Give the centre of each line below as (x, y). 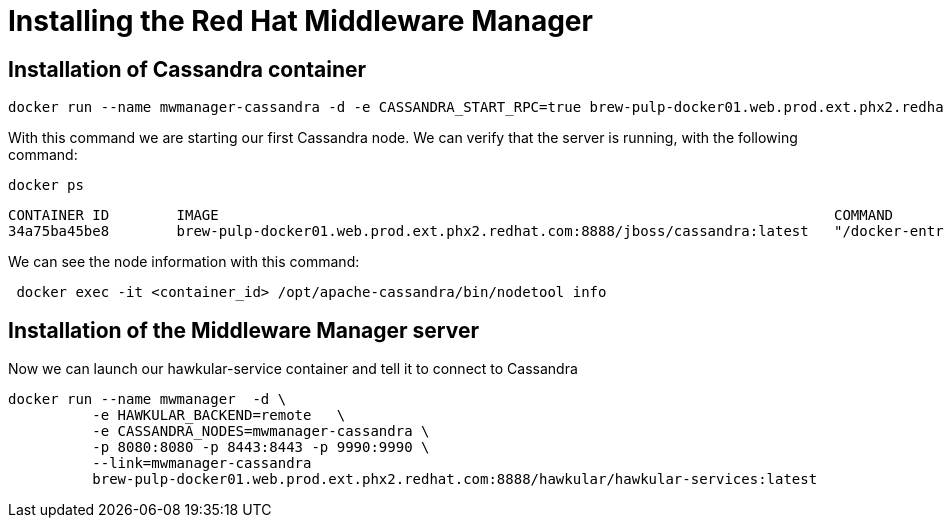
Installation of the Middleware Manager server (244, 330)
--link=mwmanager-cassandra (202, 463)
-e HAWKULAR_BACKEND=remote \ (219, 415)
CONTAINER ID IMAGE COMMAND (451, 215)
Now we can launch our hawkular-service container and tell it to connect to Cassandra (293, 369)
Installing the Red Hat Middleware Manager (300, 21)
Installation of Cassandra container (187, 69)
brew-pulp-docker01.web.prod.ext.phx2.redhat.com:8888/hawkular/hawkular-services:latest (455, 479)
